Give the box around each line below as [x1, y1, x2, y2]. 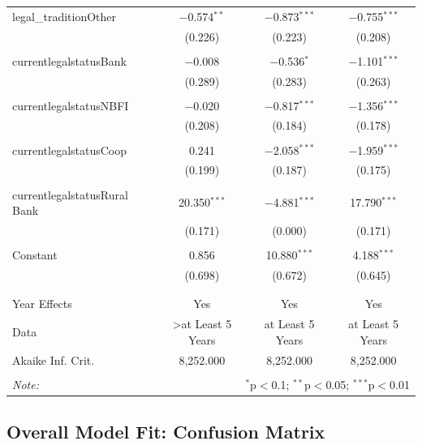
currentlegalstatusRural [12, 186, 128, 203]
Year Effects [12, 295, 72, 312]
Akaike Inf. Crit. [12, 351, 95, 368]
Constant [12, 246, 58, 263]
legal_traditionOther [12, 7, 117, 24]
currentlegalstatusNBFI [12, 96, 129, 113]
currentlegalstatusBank [12, 52, 127, 69]
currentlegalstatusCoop [12, 141, 127, 158]
